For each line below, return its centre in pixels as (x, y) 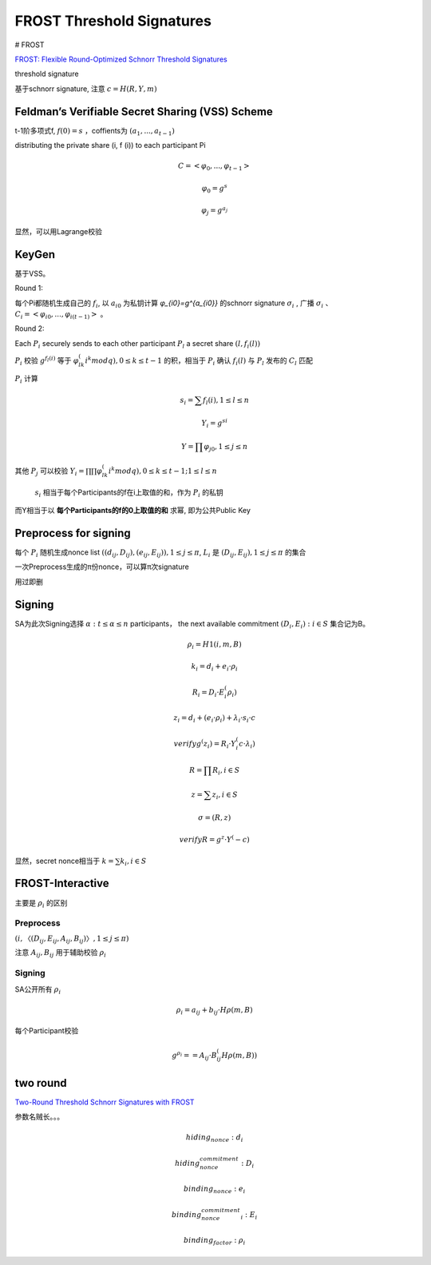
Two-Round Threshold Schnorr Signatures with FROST (105, 1102)
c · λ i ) (247, 745)
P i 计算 (27, 379)
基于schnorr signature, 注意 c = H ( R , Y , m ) (86, 89)
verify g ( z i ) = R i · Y (205, 744)
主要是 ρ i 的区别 (41, 903)
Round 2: (30, 328)
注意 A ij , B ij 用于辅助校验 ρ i (61, 953)
